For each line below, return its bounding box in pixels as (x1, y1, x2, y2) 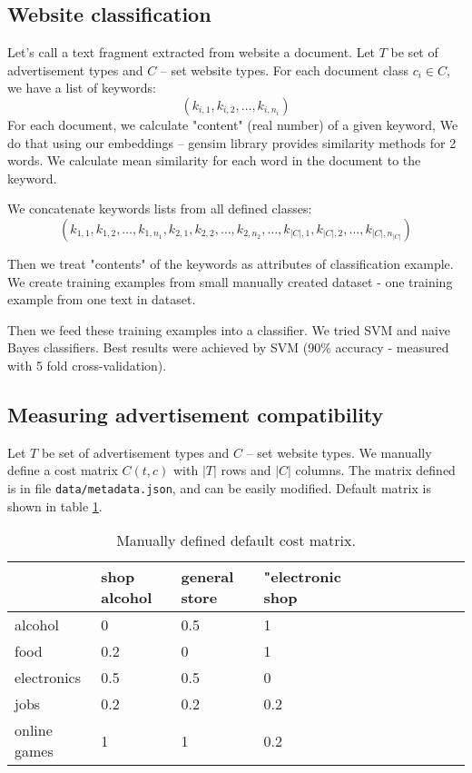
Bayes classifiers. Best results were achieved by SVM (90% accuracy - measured (7, 338, 449, 357)
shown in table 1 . (7, 496, 103, 515)
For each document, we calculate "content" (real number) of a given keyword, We (7, 114, 458, 134)
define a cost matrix (7, 461, 118, 480)
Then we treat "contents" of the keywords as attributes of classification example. (7, 253, 454, 273)
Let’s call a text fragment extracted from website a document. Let (7, 43, 376, 62)
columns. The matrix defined (295, 461, 456, 480)
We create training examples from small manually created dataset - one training (7, 272, 453, 291)
